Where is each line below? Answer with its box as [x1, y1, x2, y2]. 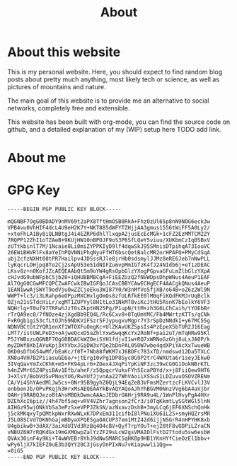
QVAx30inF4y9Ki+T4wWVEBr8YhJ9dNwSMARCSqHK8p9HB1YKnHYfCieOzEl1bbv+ [7, 435, 211, 443]
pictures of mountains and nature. [7, 82, 106, 91]
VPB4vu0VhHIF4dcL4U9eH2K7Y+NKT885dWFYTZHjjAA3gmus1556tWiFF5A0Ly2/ [7, 225, 211, 232]
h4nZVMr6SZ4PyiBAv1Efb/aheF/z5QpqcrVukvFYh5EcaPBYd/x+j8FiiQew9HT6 [7, 367, 211, 374]
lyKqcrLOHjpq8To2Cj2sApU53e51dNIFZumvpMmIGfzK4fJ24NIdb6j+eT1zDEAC [7, 261, 211, 269]
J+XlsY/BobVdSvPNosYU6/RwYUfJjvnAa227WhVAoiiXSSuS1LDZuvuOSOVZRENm [7, 373, 211, 380]
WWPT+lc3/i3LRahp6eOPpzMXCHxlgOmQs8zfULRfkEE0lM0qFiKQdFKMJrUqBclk [7, 292, 211, 300]
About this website [7, 44, 121, 60]
